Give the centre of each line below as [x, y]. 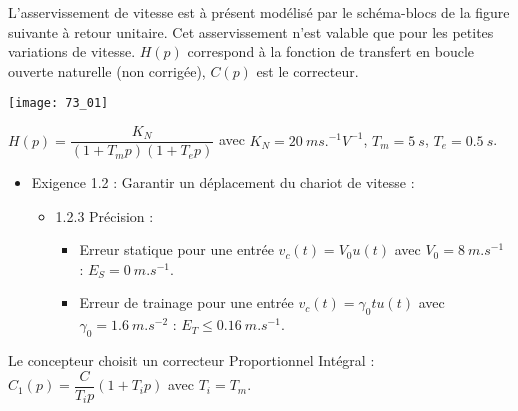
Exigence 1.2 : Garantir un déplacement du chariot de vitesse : [223, 182]
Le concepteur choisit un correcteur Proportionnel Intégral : [191, 360]
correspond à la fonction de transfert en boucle [331, 51]
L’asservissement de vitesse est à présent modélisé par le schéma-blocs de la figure [259, 12]
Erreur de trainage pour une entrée [186, 302]
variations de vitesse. [72, 51]
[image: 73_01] [58, 103]
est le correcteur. [307, 70]
